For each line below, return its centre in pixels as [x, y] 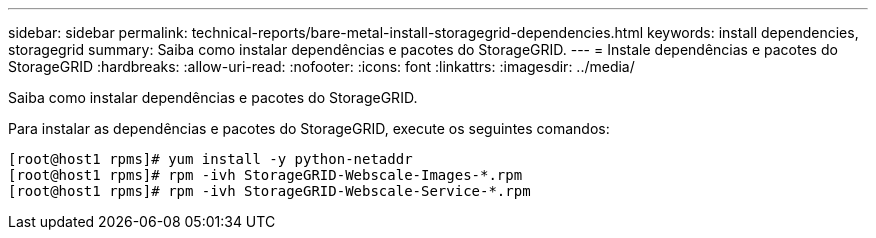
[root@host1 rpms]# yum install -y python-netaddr [210, 159]
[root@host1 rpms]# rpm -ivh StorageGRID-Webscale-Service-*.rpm [269, 191]
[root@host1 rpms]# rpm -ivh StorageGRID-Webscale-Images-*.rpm [265, 175]
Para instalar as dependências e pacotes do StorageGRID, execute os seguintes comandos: [309, 128]
